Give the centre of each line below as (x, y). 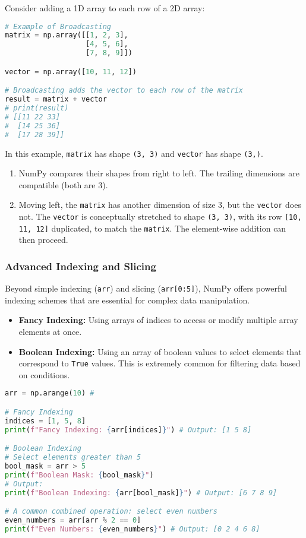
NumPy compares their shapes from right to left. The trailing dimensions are (159, 173)
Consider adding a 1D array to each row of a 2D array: (105, 8)
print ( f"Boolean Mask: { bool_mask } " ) (79, 475)
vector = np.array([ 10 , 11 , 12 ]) (71, 72)
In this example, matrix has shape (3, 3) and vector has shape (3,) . (134, 153)
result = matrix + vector (56, 99)
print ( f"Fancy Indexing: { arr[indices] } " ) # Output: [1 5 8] (128, 430)
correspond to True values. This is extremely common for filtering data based (160, 363)
